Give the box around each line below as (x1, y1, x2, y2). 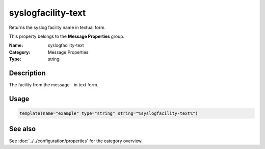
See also (9, 125, 36, 133)
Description (9, 69, 46, 77)
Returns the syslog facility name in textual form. (9, 25, 106, 30)
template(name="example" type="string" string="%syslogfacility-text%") (19, 111, 198, 116)
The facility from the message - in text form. (9, 82, 99, 88)
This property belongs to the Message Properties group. (9, 33, 125, 39)
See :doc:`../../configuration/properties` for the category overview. (9, 138, 143, 144)
